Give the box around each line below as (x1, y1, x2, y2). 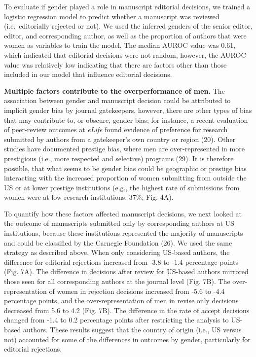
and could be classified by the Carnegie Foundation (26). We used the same (4, 237, 232, 248)
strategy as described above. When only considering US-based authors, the (4, 247, 230, 257)
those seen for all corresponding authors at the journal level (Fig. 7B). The (4, 276, 230, 286)
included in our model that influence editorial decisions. (4, 69, 172, 79)
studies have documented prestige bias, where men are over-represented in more (4, 143, 245, 154)
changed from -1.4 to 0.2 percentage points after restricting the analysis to (4, 315, 229, 325)
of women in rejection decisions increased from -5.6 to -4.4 (49, 286, 225, 296)
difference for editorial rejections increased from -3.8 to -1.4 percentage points (4, 256, 238, 267)
